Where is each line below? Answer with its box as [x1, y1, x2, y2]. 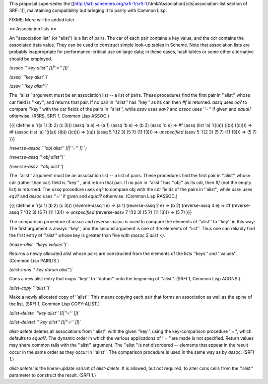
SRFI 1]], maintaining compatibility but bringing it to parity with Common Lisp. [9, 7, 167, 13]
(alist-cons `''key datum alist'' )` [9, 266, 73, 272]
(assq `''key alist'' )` [9, 74, 49, 80]
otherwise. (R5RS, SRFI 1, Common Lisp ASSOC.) [9, 113, 109, 119]
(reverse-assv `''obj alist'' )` [9, 163, 65, 169]
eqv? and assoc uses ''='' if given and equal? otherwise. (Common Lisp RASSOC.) [9, 193, 178, 199]
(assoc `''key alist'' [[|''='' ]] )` [9, 65, 69, 71]
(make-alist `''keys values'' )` [9, 241, 68, 248]
